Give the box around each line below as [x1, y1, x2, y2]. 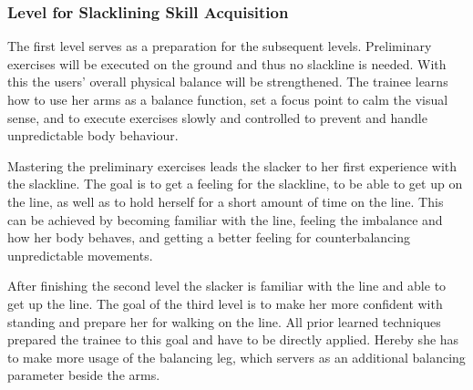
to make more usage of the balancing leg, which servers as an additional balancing [7, 347, 466, 366]
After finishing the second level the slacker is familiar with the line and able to [7, 276, 447, 295]
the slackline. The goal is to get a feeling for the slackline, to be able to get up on [7, 174, 463, 193]
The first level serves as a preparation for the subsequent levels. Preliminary [7, 36, 432, 56]
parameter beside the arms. [7, 365, 160, 385]
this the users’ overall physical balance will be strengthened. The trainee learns [7, 72, 448, 91]
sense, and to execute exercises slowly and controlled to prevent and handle [7, 108, 427, 127]
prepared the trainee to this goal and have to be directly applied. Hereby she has [7, 330, 459, 349]
